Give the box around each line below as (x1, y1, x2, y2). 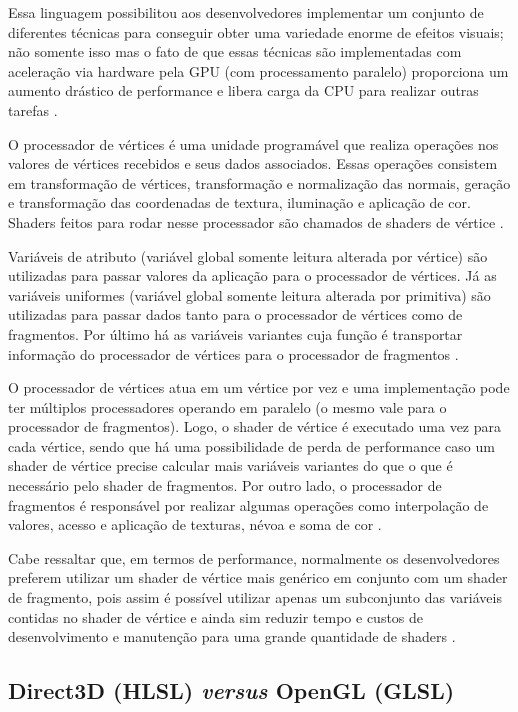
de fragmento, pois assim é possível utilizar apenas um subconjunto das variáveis (8, 587, 502, 608)
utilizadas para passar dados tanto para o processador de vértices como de (8, 304, 463, 325)
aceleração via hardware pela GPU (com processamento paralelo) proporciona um (8, 60, 509, 81)
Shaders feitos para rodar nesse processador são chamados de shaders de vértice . (8, 211, 504, 232)
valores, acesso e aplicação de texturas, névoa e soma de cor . (8, 514, 382, 535)
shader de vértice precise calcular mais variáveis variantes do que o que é (8, 455, 453, 476)
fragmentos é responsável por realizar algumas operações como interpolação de (8, 494, 489, 515)
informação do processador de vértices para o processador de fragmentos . (8, 343, 459, 364)
